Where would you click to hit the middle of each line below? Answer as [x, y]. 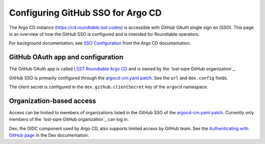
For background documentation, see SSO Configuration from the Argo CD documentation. [100, 43]
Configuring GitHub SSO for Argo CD [85, 13]
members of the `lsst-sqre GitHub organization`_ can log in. [69, 120]
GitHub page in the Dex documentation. [49, 135]
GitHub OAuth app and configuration [66, 57]
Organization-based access [53, 101]
